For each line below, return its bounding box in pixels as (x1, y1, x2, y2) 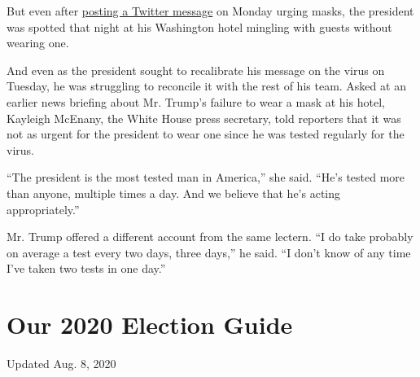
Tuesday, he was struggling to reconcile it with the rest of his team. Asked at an (7, 77, 406, 94)
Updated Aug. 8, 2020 (7, 355, 116, 372)
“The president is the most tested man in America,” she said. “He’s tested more (7, 169, 405, 186)
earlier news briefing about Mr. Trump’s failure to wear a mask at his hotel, (7, 93, 385, 110)
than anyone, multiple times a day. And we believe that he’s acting (7, 184, 341, 201)
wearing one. (7, 34, 69, 51)
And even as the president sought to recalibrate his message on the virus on (7, 61, 385, 78)
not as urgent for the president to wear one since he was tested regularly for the (7, 125, 405, 142)
